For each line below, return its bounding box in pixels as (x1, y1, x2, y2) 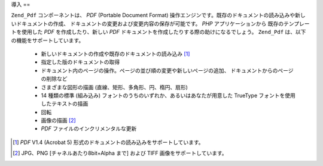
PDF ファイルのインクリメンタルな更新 (41, 125, 137, 132)
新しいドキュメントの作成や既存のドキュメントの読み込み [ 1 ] (41, 50, 190, 57)
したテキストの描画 (41, 100, 89, 107)
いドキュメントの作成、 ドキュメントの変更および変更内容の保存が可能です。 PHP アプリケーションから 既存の (11, 20, 284, 27)
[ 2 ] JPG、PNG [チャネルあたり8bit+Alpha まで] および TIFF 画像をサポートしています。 (13, 149, 227, 157)
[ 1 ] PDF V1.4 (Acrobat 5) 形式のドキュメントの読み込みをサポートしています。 (13, 139, 204, 146)
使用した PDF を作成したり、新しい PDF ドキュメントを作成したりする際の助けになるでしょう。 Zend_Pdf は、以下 (21, 29, 306, 36)
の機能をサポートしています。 (11, 36, 84, 44)
